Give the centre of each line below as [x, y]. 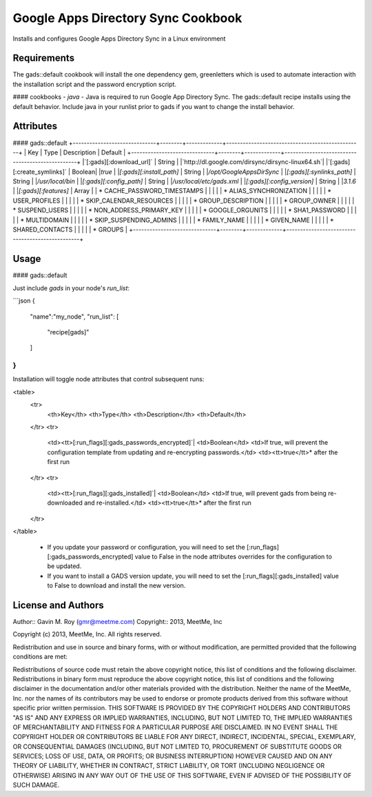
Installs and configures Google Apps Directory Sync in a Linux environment [119, 39]
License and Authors [58, 605]
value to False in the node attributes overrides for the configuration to [233, 556]
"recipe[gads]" [68, 332]
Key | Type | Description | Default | [77, 152]
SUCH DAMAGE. [36, 785]
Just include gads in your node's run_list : [71, 288]
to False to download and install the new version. [116, 585]
